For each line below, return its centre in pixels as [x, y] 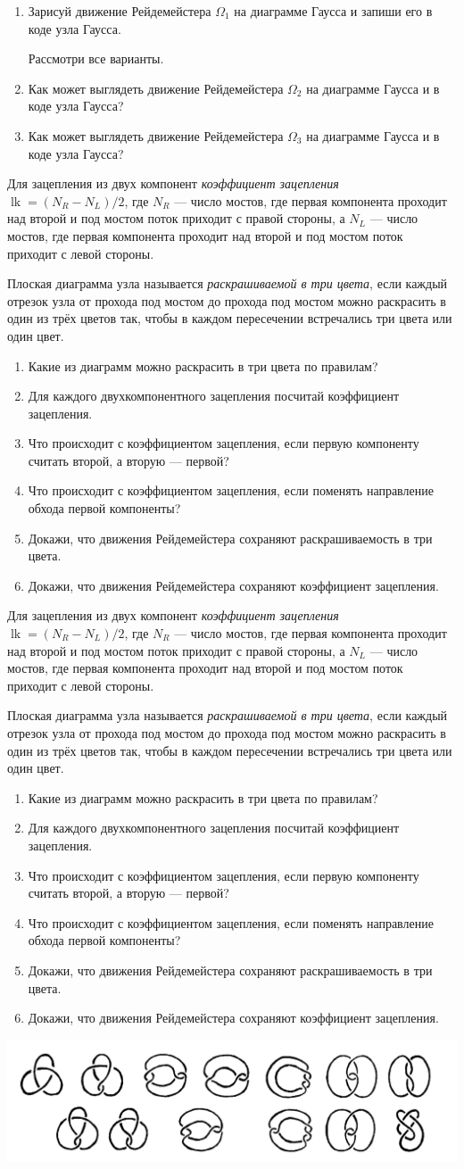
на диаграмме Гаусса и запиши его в [333, 11]
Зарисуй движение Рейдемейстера [120, 11]
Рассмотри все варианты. [96, 58]
